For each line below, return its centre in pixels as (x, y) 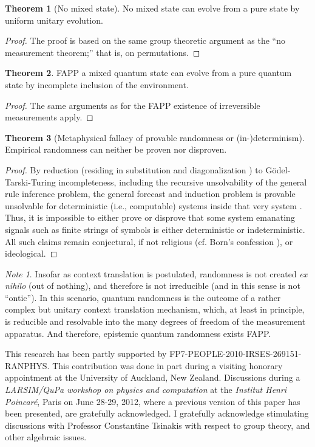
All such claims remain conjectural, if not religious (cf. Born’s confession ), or (149, 241)
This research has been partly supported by (86, 354)
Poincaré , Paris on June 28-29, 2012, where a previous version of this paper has (153, 401)
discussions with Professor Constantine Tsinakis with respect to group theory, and (157, 425)
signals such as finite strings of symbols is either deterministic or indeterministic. (155, 229)
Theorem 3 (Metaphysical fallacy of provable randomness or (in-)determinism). (155, 137)
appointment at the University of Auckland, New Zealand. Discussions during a (153, 377)
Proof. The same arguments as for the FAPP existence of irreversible (133, 105)
